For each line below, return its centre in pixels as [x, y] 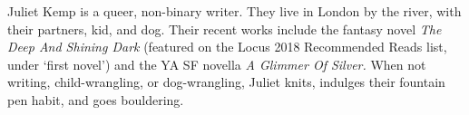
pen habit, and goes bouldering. [96, 99]
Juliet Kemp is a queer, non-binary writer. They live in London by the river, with [234, 11]
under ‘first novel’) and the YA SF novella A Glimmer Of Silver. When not [217, 64]
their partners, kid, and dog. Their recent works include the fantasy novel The [225, 29]
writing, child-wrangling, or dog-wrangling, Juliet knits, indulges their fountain [226, 82]
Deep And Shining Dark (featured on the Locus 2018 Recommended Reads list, [227, 47]
